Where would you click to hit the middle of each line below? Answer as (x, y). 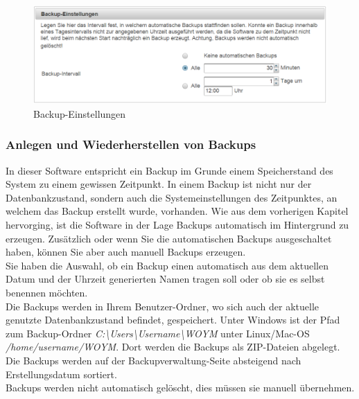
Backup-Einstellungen (80, 113)
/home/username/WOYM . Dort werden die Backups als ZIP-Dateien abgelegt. (173, 347)
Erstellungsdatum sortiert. (61, 374)
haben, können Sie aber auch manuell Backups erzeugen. (126, 252)
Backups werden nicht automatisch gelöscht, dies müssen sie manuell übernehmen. (180, 388)
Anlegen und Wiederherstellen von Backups (131, 144)
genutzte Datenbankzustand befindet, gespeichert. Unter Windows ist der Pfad (173, 320)
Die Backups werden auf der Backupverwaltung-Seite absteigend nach (154, 360)
